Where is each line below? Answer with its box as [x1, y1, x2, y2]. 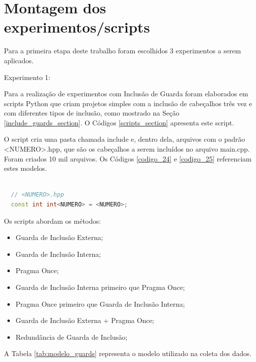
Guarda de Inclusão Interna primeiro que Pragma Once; [15, 282, 185, 292]
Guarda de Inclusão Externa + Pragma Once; [15, 315, 154, 325]
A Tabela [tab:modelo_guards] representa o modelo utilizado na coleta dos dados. [4, 348, 252, 359]
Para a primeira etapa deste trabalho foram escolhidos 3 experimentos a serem [4, 45, 241, 56]
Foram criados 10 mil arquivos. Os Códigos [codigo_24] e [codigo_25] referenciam [4, 153, 252, 163]
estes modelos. [4, 163, 47, 173]
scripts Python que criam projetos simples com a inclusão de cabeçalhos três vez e [4, 98, 252, 108]
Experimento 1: [4, 72, 50, 82]
